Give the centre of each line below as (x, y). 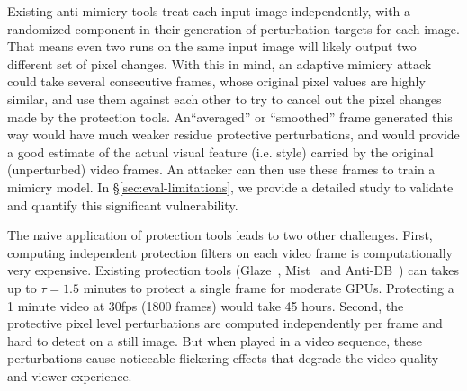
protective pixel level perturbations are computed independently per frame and (225, 323)
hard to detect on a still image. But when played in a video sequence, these (215, 340)
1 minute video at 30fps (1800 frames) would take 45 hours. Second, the (206, 305)
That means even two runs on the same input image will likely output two (212, 46)
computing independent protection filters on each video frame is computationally (230, 252)
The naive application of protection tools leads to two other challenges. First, (220, 235)
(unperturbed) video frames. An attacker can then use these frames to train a (221, 169)
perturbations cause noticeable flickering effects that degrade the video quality (223, 358)
